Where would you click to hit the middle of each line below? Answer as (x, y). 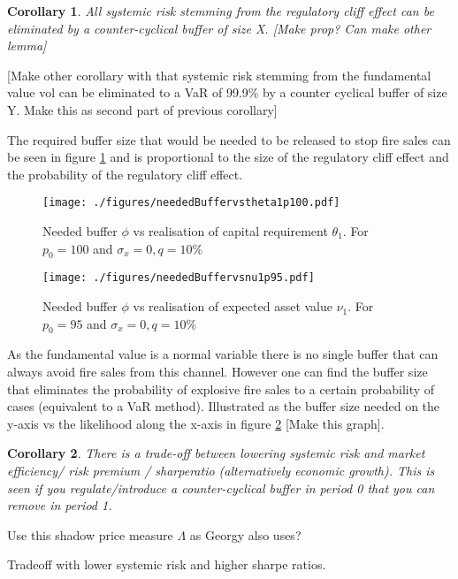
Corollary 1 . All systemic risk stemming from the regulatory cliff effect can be (221, 11)
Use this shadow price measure (90, 534)
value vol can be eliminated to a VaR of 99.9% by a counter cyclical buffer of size (227, 92)
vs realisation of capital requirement (230, 231)
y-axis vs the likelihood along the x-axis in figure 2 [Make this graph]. (196, 423)
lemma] (27, 46)
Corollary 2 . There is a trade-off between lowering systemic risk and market (216, 453)
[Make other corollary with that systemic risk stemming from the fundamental (219, 75)
